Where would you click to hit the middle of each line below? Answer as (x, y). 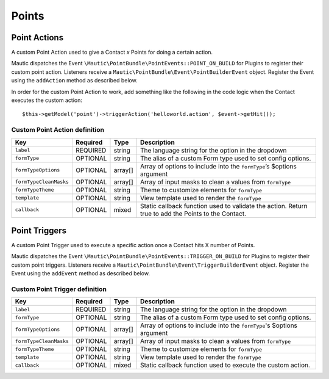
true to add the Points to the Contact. (193, 214)
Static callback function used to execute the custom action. (225, 365)
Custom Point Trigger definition (59, 289)
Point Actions (37, 38)
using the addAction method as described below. (74, 81)
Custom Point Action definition (58, 130)
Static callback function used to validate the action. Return (224, 206)
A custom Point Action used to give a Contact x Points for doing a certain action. (112, 52)
